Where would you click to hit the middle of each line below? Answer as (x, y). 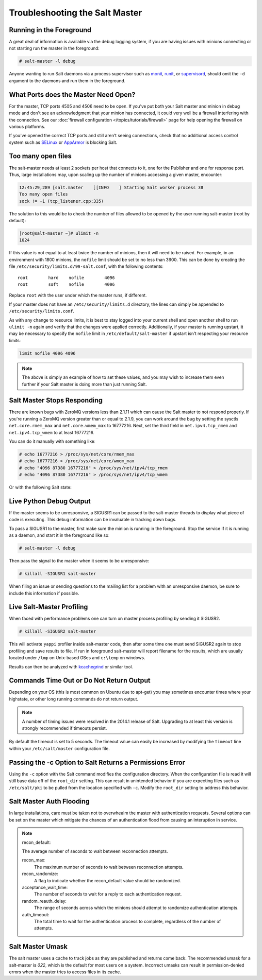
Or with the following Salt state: (40, 487)
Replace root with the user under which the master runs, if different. (78, 295)
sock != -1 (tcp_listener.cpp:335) (61, 201)
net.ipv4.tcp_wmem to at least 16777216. (52, 432)
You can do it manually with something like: (52, 441)
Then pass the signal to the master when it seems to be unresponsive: (79, 561)
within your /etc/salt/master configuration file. (59, 748)
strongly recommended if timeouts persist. (65, 728)
